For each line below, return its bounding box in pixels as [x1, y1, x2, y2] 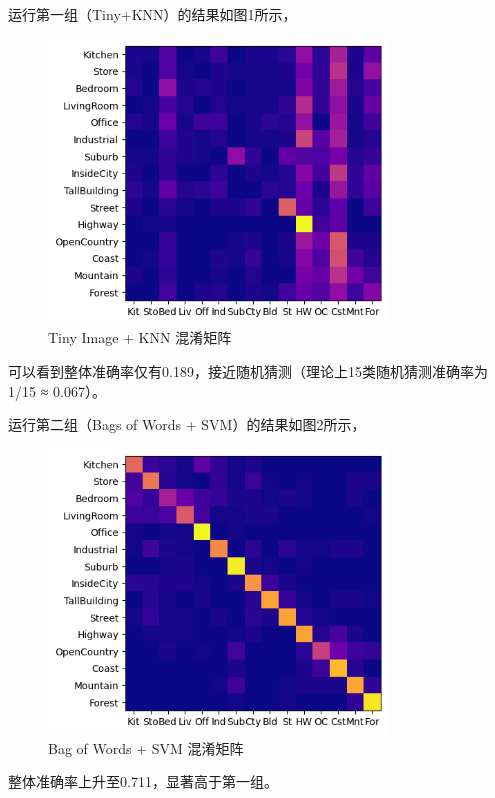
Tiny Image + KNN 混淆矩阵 [48, 327, 232, 348]
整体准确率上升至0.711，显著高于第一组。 [8, 771, 278, 792]
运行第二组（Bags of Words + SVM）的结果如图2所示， [8, 414, 366, 435]
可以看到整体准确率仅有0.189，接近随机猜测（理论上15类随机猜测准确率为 [8, 361, 488, 382]
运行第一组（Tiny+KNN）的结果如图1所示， [8, 4, 297, 24]
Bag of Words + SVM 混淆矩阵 [48, 737, 244, 758]
